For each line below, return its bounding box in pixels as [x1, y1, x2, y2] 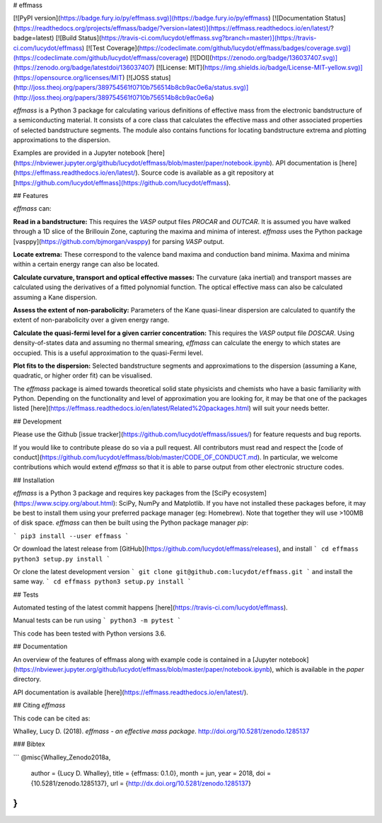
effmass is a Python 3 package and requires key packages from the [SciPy [13, 489, 231, 498]
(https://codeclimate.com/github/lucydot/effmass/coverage [13, 53, 187, 62]
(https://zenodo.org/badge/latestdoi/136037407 [13, 64, 153, 72]
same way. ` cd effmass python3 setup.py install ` [13, 577, 192, 586]
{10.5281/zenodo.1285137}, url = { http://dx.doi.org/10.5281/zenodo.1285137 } [30, 778, 251, 788]
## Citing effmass [13, 701, 66, 710]
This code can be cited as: [13, 714, 91, 723]
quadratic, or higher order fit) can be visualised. [13, 371, 153, 380]
